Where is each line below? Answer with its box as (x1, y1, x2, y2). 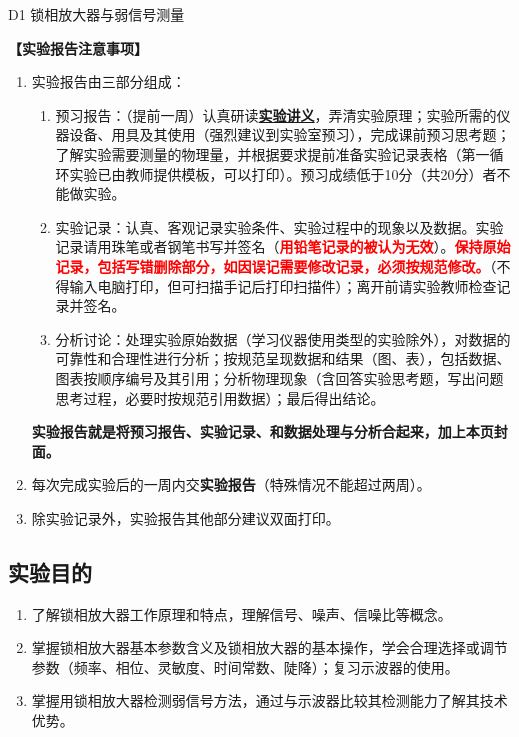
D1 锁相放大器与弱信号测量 (8, 4, 185, 24)
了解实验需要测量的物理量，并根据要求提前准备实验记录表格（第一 (55, 143, 490, 164)
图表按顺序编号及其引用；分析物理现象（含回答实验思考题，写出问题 (55, 367, 504, 388)
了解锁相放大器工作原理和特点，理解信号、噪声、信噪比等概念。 (31, 603, 452, 624)
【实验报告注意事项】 (8, 37, 148, 58)
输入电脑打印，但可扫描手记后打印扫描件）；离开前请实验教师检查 (69, 275, 497, 296)
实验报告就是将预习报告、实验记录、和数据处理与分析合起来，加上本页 (31, 421, 494, 442)
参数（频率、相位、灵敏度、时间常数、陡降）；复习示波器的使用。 (31, 656, 459, 677)
